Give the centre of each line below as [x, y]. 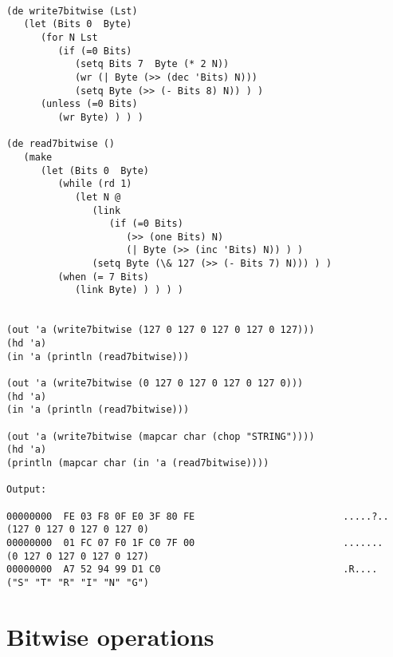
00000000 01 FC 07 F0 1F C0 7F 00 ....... [195, 542]
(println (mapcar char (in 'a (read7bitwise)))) [138, 463]
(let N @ [98, 197]
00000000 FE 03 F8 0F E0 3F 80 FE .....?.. [198, 516]
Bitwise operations [110, 636]
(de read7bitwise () [61, 144]
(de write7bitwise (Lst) [72, 11]
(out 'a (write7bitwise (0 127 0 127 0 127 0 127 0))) [155, 384]
